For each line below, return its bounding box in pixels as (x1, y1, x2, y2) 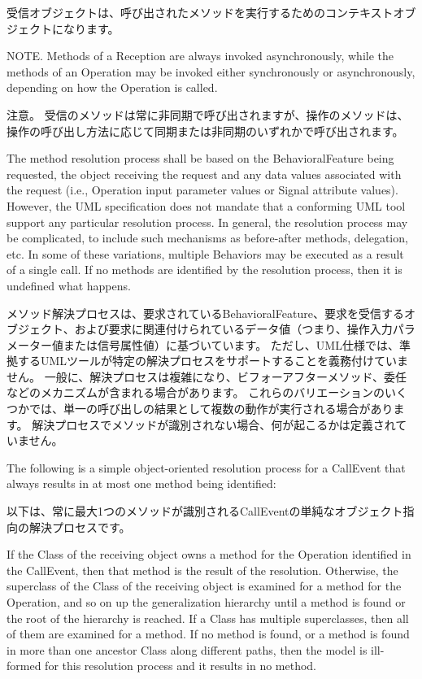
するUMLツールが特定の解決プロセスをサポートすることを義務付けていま (17, 352, 409, 369)
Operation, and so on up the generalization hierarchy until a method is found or (7, 594, 406, 610)
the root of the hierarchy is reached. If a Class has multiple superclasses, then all (7, 609, 409, 626)
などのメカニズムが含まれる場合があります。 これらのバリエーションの (7, 384, 385, 401)
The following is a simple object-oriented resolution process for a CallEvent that (7, 459, 406, 476)
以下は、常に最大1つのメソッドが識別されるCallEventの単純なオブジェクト (7, 503, 403, 520)
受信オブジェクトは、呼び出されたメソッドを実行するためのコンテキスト (7, 4, 394, 20)
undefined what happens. (7, 276, 131, 294)
